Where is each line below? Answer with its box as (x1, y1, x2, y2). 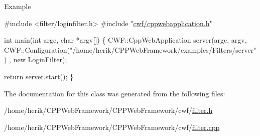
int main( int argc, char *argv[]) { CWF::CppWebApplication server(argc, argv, (4, 35, 247, 45)
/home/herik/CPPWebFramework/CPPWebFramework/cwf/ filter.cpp (4, 121, 220, 132)
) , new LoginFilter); (4, 54, 67, 65)
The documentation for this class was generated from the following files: (4, 88, 225, 98)
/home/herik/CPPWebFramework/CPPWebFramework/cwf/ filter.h (4, 105, 213, 115)
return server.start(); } (4, 71, 74, 81)
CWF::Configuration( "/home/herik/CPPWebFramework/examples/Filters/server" (4, 44, 256, 55)
